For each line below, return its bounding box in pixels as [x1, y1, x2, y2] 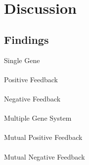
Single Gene [4, 55, 40, 65]
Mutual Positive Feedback [4, 132, 83, 142]
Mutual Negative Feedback [4, 151, 85, 162]
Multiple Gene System [4, 113, 72, 123]
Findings [4, 32, 49, 47]
